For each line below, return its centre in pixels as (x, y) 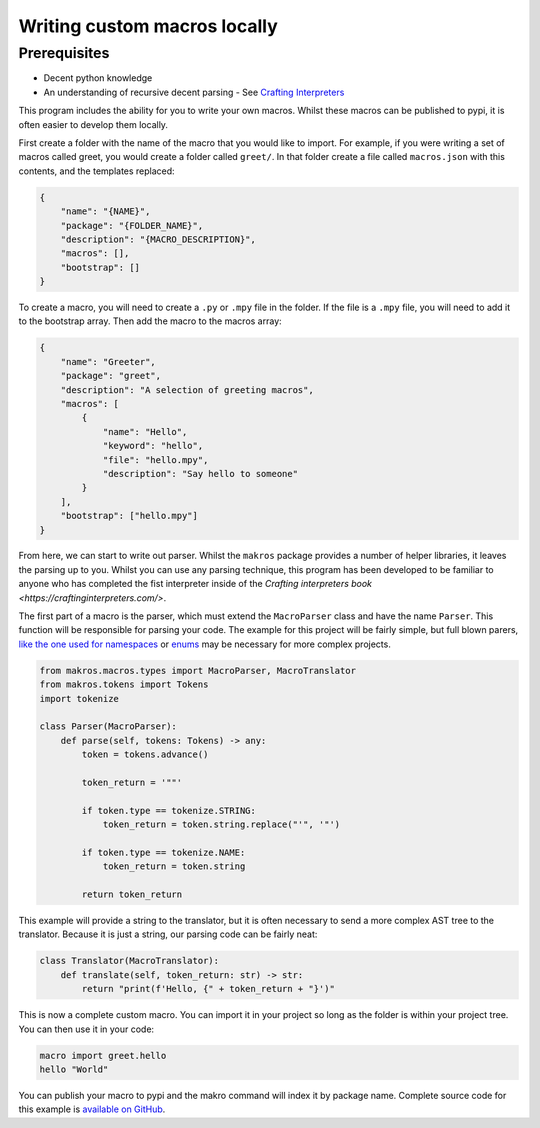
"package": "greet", (111, 376)
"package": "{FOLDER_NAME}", (132, 225)
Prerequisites (64, 53)
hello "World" (74, 1069)
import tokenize (79, 698)
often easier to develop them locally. (93, 124)
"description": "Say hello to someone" (200, 473)
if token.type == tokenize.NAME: (163, 852)
